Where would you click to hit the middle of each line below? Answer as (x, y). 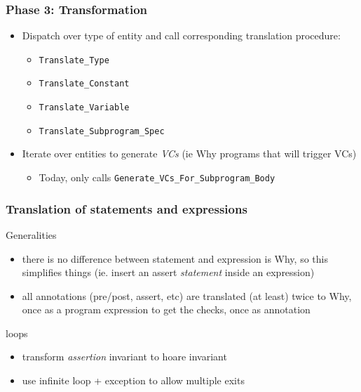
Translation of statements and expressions (127, 208)
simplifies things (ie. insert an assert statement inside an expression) (168, 272)
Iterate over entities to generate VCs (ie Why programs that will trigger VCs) (189, 153)
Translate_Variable (84, 108)
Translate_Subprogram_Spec (102, 131)
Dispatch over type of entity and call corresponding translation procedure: (181, 35)
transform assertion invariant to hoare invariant (124, 357)
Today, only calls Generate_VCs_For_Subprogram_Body (157, 177)
